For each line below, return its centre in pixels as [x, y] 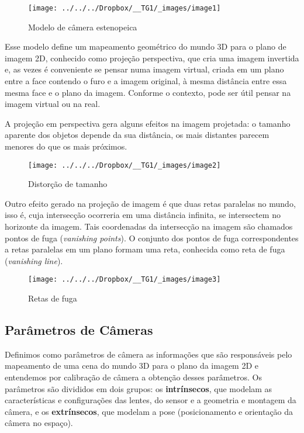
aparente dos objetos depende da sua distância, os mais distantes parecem [137, 135]
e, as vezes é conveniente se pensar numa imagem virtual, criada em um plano [144, 69]
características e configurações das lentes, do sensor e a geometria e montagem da [151, 400]
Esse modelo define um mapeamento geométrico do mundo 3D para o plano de [146, 46]
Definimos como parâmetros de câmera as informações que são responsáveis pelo [148, 354]
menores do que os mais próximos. [66, 146]
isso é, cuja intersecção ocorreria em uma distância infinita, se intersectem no [143, 215]
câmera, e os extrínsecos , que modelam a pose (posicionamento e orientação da [149, 411]
